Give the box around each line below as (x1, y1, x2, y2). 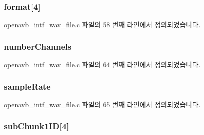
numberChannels (4, 40, 72, 52)
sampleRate (4, 80, 51, 92)
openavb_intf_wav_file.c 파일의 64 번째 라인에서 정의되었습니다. (4, 59, 201, 70)
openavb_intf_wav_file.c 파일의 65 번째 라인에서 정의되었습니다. (4, 99, 201, 109)
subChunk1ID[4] (4, 120, 69, 132)
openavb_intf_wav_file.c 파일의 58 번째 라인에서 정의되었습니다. (4, 19, 201, 30)
